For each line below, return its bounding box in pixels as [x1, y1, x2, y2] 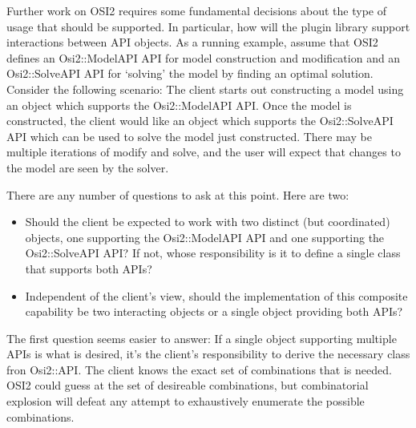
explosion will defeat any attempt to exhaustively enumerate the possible [6, 393, 365, 410]
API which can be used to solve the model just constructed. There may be [6, 127, 372, 144]
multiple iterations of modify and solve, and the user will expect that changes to [6, 143, 401, 160]
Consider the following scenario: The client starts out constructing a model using [6, 80, 404, 97]
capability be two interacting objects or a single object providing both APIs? [25, 303, 403, 320]
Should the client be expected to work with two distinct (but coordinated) [25, 213, 390, 230]
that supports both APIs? [25, 260, 152, 277]
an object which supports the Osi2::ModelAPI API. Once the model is [6, 96, 352, 113]
